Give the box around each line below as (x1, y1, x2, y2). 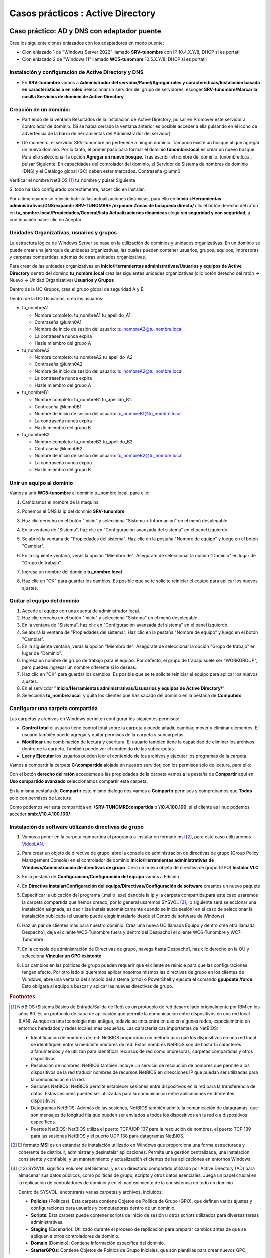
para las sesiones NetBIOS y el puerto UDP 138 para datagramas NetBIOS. (31, 1133, 185, 1139)
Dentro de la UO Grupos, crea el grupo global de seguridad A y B (9, 286, 144, 292)
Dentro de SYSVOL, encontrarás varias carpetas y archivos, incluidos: (18, 1189, 163, 1195)
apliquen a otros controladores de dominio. (31, 1233, 120, 1239)
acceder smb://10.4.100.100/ (9, 811, 70, 817)
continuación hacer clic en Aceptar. (9, 216, 83, 222)
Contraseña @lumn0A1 (34, 319, 82, 325)
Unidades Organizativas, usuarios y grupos (9, 229, 117, 236)
